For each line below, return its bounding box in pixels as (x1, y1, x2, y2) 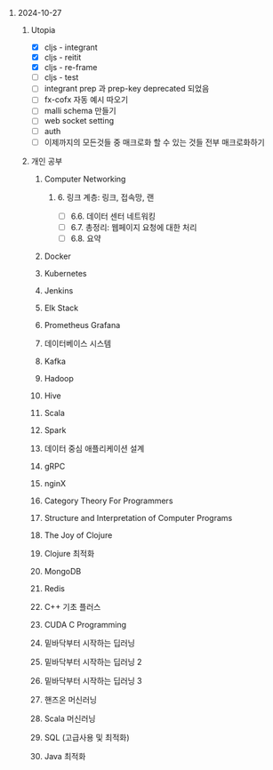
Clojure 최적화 (44, 548, 95, 558)
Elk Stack (44, 302, 78, 313)
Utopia (30, 25, 56, 35)
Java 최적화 (44, 750, 86, 761)
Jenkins (44, 285, 74, 296)
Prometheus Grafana (44, 319, 121, 330)
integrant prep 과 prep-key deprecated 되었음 (44, 84, 210, 94)
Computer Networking (44, 173, 126, 184)
